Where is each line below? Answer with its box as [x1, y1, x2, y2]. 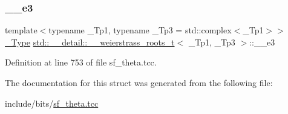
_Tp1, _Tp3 [188, 35, 235, 48]
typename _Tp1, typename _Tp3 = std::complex [48, 24, 232, 36]
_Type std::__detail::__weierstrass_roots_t [5, 35, 175, 48]
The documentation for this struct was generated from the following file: [5, 76, 273, 89]
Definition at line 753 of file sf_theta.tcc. [5, 56, 157, 69]
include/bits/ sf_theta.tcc [5, 96, 99, 109]
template [5, 24, 38, 36]
